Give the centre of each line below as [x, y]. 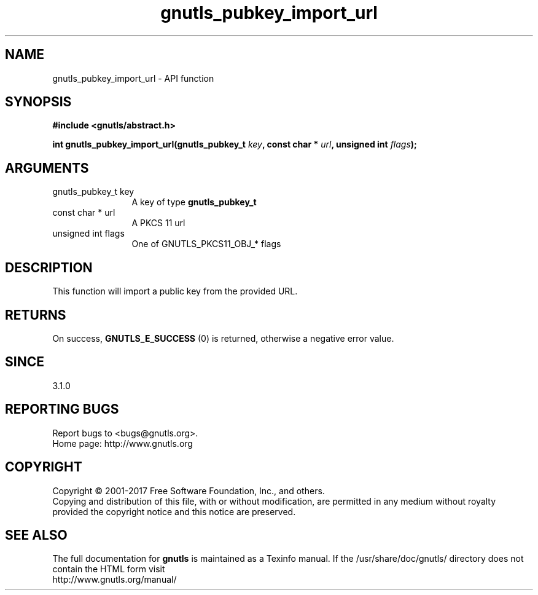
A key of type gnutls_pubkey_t [194, 202]
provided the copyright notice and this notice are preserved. [174, 511]
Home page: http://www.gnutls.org [123, 443]
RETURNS [36, 315]
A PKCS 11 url [158, 223]
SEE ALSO [36, 535]
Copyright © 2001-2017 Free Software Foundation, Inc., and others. [189, 491]
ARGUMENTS [47, 168]
